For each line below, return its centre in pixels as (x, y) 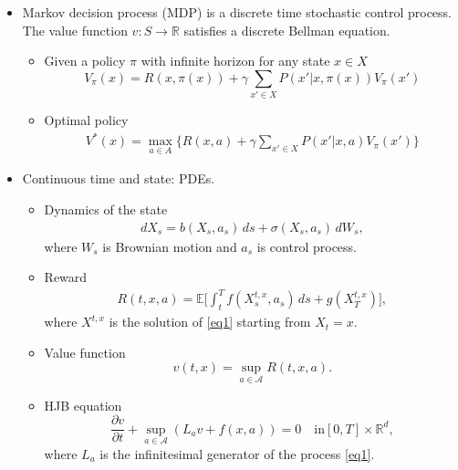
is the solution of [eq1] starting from (210, 322)
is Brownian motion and (170, 246)
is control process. (307, 246)
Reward (66, 277)
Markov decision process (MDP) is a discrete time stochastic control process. (237, 12)
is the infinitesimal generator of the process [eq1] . (237, 453)
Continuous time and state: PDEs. (119, 178)
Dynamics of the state (106, 209)
